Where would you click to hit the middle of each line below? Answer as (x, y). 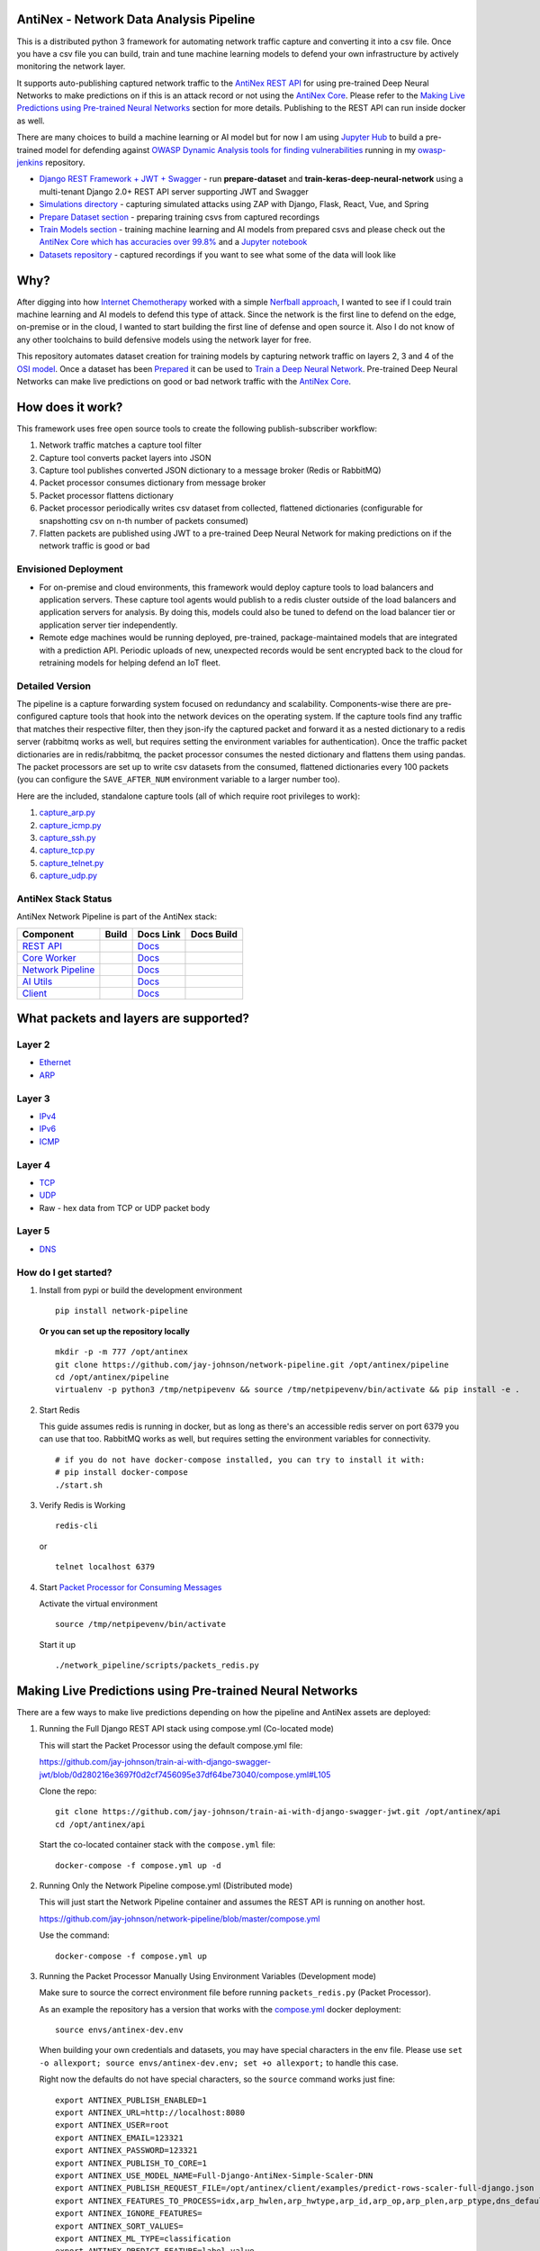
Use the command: (74, 1935)
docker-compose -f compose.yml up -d (139, 1865)
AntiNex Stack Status (64, 899)
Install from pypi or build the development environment (141, 1290)
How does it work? (70, 407)
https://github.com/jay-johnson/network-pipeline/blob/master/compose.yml (180, 1919)
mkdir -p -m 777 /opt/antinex (122, 1352)
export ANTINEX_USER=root (112, 2125)
